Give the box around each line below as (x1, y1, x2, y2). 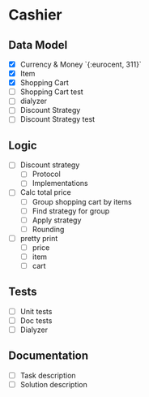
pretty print (19, 233, 58, 243)
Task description (19, 370, 76, 380)
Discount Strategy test (19, 114, 96, 124)
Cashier (8, 6, 62, 24)
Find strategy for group (32, 205, 110, 216)
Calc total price (19, 188, 71, 197)
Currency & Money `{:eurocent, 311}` (19, 59, 142, 69)
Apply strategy (32, 215, 82, 225)
